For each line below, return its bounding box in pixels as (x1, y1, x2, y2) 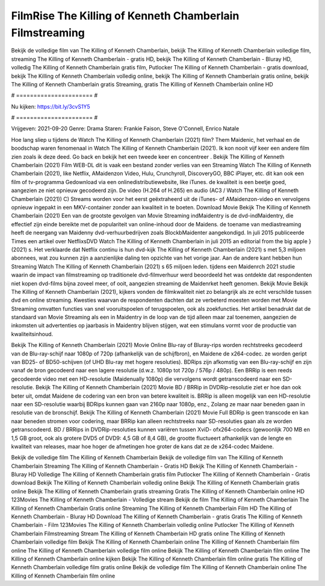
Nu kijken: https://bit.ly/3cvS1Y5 (11, 103, 90, 110)
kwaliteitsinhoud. (11, 330, 54, 337)
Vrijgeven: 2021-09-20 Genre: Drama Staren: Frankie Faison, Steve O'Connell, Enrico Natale (11, 125, 240, 132)
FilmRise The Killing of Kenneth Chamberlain (11, 9, 240, 22)
